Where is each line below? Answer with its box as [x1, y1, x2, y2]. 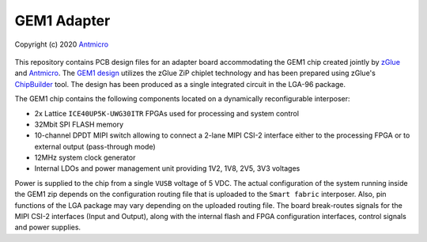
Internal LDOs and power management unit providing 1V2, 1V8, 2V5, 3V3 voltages [34, 164, 300, 173]
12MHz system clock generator [34, 153, 136, 162]
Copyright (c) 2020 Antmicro [14, 40, 109, 49]
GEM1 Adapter [14, 12, 111, 29]
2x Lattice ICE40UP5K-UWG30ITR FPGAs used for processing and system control [34, 108, 300, 118]
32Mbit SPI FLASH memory [34, 119, 124, 129]
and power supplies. [14, 222, 81, 233]
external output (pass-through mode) [34, 142, 156, 151]
